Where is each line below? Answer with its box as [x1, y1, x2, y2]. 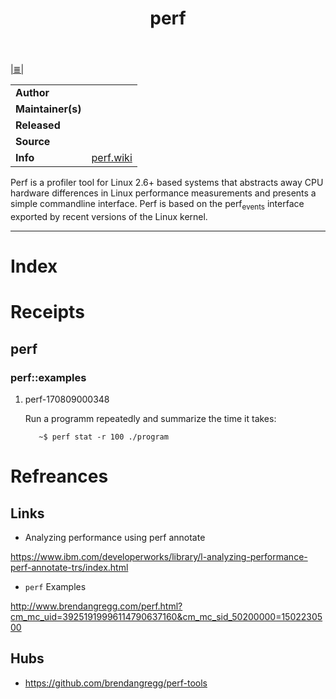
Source [15, 135, 51, 149]
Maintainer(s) [15, 102, 82, 116]
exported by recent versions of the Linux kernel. [10, 210, 208, 222]
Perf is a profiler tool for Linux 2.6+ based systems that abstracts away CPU [10, 177, 324, 189]
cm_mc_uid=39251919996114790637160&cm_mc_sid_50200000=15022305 [10, 611, 323, 623]
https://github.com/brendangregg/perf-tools [24, 677, 208, 689]
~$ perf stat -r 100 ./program [38, 432, 169, 442]
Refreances [10, 465, 109, 488]
